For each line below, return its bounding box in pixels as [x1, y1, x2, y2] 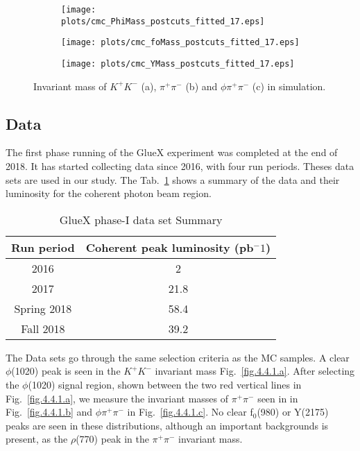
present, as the [6, 432, 68, 446]
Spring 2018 [14, 300, 72, 316]
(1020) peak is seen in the [11, 364, 121, 378]
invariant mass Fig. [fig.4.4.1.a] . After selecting [155, 364, 355, 378]
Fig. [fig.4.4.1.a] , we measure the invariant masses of [6, 391, 229, 405]
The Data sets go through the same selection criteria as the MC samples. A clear [6, 350, 350, 364]
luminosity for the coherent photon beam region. [6, 186, 212, 201]
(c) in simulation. [252, 78, 326, 93]
